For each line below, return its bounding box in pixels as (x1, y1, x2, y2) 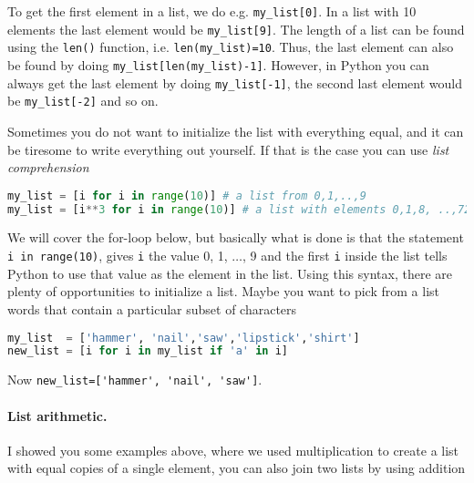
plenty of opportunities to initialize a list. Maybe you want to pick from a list (7, 282, 439, 301)
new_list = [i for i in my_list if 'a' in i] (7, 344, 288, 358)
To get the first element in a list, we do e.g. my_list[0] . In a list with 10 (7, 2, 417, 20)
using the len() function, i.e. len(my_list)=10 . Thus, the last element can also (7, 37, 454, 57)
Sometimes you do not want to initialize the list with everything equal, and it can (7, 121, 464, 140)
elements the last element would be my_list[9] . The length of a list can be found (7, 19, 465, 38)
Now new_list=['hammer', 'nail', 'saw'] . (7, 370, 263, 389)
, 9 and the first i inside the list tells (242, 246, 448, 265)
